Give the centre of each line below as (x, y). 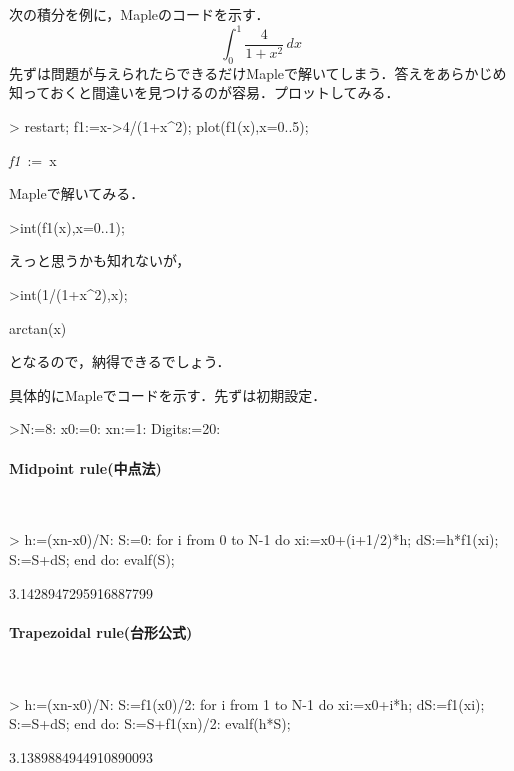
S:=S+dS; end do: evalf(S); (92, 559)
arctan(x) (38, 327)
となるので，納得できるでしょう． (120, 361)
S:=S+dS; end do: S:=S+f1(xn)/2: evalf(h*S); (150, 723)
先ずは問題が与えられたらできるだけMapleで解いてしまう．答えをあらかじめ (258, 72)
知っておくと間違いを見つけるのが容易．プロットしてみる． (204, 92)
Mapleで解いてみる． (77, 193)
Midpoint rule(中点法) (85, 467)
